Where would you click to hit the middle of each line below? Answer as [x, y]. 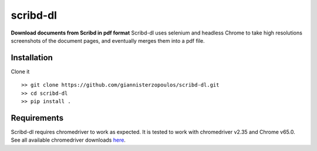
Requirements [37, 118]
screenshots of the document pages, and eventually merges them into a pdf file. [108, 40]
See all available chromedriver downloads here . [68, 140]
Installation [32, 58]
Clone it [20, 71]
